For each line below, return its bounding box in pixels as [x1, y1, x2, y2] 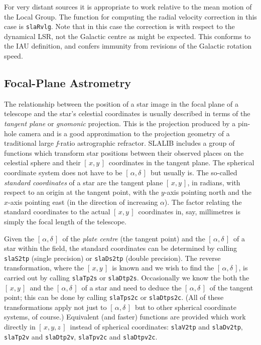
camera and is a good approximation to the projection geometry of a [19, 128, 230, 138]
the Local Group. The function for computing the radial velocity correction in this [4, 11, 257, 22]
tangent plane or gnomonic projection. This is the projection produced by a [4, 118, 236, 129]
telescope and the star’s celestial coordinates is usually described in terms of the [4, 108, 250, 119]
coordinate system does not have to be [4, 167, 122, 177]
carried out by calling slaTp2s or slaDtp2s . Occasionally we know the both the [4, 272, 249, 282]
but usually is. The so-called [150, 167, 237, 177]
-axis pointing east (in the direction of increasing [8, 196, 158, 207]
